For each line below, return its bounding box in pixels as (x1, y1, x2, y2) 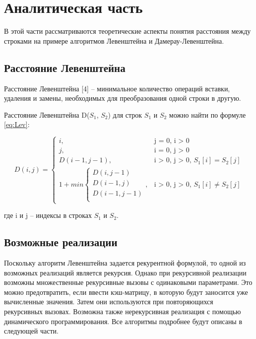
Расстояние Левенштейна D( (4, 109, 90, 120)
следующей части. (4, 326, 59, 336)
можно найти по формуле (169, 109, 246, 120)
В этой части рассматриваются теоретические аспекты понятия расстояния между (4, 26, 251, 36)
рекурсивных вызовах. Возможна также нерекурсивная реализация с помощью (4, 306, 241, 316)
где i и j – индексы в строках (4, 210, 92, 220)
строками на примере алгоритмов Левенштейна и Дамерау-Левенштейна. (4, 35, 224, 46)
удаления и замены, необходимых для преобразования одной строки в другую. (4, 93, 241, 103)
